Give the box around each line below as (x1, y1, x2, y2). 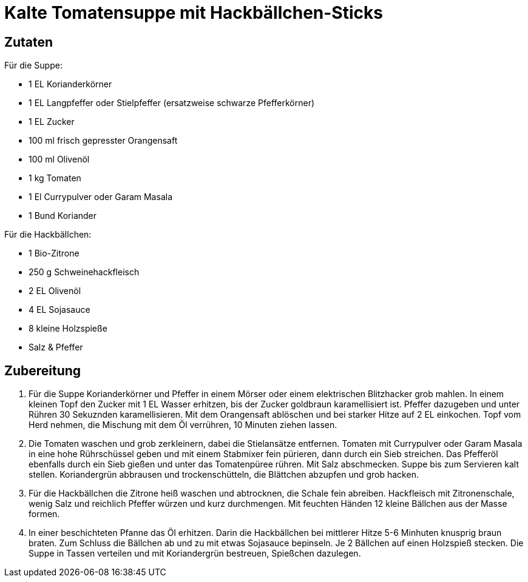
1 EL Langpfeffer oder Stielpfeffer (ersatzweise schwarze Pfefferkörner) (29, 98, 315, 109)
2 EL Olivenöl (29, 286, 81, 296)
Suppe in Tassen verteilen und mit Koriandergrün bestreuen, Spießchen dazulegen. (29, 548, 361, 559)
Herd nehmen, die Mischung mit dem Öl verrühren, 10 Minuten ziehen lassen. (29, 420, 337, 430)
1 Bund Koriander (29, 210, 97, 221)
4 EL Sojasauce (29, 304, 90, 315)
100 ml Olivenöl (29, 154, 90, 165)
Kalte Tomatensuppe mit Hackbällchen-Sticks (4, 2, 383, 23)
